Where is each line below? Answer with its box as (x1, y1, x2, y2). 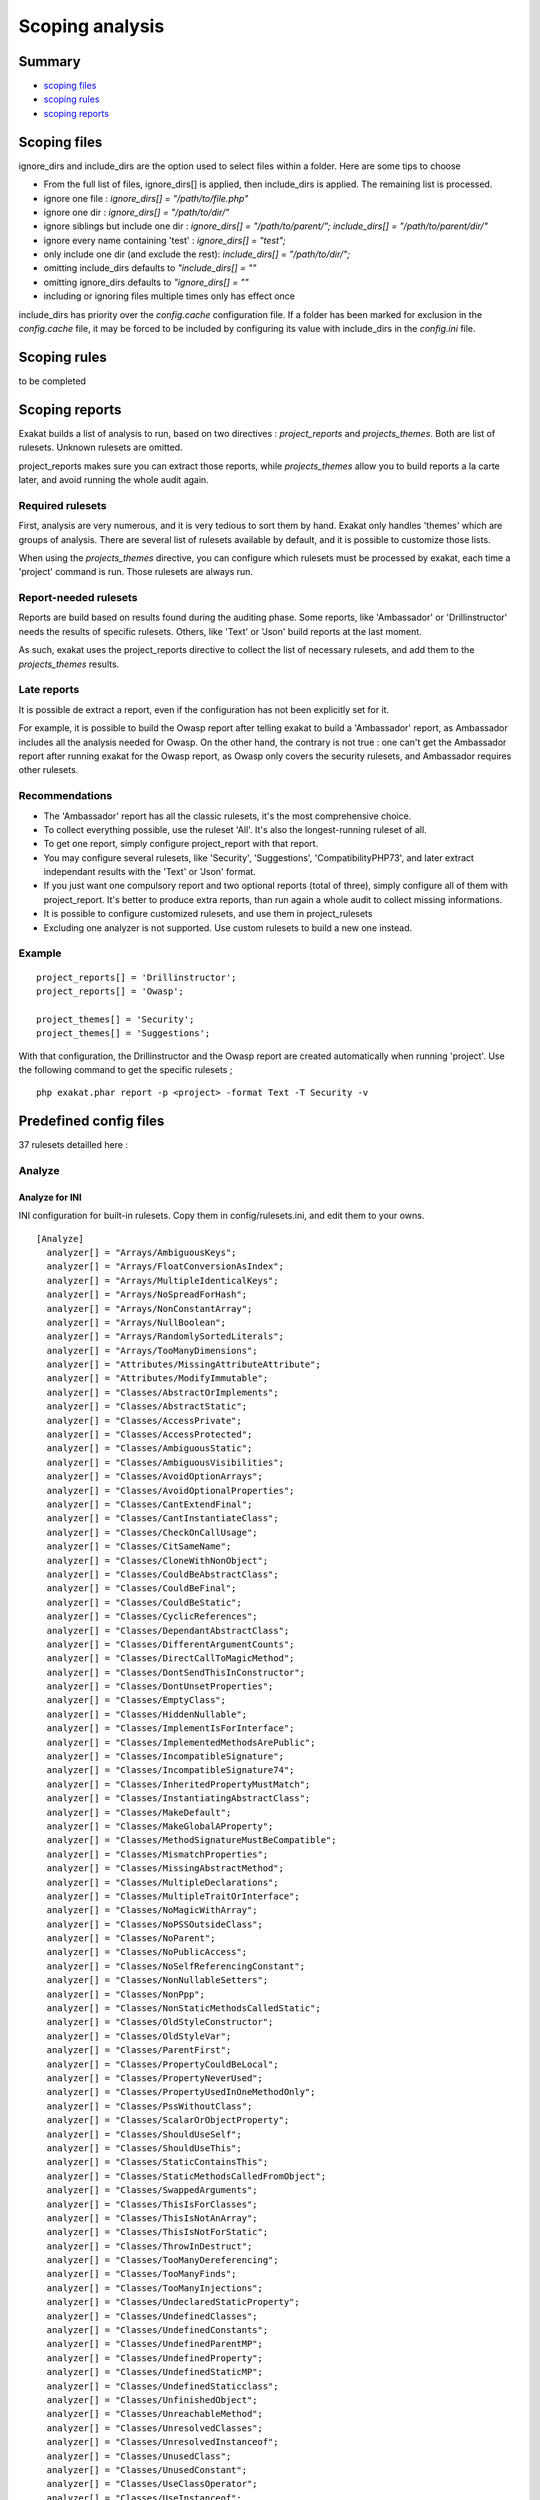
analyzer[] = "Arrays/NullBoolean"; (46, 1316, 227, 1328)
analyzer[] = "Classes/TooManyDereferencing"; (46, 2255, 279, 2266)
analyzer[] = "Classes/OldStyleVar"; (46, 2030, 232, 2042)
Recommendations (18, 789, 113, 803)
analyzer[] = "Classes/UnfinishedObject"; (46, 2394, 259, 2405)
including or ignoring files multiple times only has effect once (43, 290, 295, 302)
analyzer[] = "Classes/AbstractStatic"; (46, 1401, 248, 1412)
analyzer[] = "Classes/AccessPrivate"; (46, 1415, 242, 1426)
